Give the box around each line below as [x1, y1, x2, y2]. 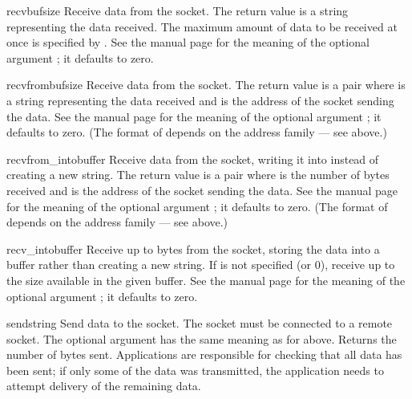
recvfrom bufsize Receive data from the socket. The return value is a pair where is [6, 76, 406, 93]
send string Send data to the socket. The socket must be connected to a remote [6, 315, 393, 332]
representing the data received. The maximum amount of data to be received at [6, 18, 398, 35]
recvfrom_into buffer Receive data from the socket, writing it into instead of [6, 150, 379, 167]
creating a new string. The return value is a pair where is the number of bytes [6, 166, 390, 183]
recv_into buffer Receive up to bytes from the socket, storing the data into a [6, 240, 380, 257]
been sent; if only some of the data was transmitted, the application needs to [6, 361, 384, 378]
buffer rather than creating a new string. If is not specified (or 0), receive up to [6, 256, 395, 273]
